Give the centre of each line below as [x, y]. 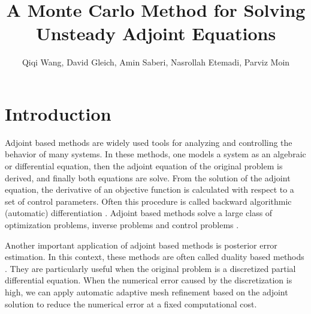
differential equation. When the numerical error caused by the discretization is [149, 280]
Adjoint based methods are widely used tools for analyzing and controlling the [149, 142]
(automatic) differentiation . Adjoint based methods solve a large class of [139, 213]
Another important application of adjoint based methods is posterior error [141, 245]
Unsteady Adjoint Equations [156, 33]
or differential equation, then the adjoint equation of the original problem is [144, 166]
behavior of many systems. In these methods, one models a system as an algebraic [155, 154]
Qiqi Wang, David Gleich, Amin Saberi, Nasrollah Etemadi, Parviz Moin [156, 62]
